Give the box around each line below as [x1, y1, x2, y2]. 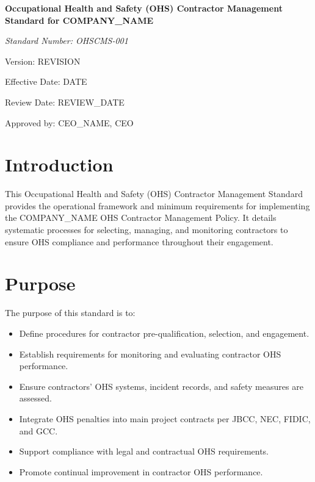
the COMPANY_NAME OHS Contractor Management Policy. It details [5, 211, 277, 224]
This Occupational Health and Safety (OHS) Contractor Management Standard [5, 187, 303, 200]
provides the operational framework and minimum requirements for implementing [5, 199, 310, 212]
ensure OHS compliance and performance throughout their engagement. [5, 235, 273, 248]
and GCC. [19, 424, 58, 437]
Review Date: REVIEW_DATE [5, 95, 125, 108]
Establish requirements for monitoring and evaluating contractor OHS [19, 347, 281, 360]
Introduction [5, 152, 114, 177]
